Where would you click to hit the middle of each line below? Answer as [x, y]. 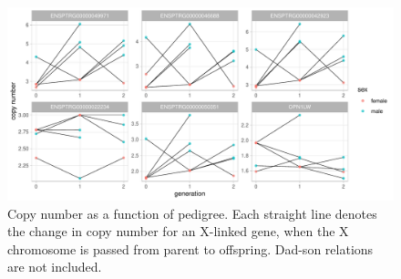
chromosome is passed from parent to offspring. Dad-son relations [190, 248]
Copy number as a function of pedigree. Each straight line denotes [192, 213]
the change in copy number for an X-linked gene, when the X [178, 231]
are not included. [55, 267]
